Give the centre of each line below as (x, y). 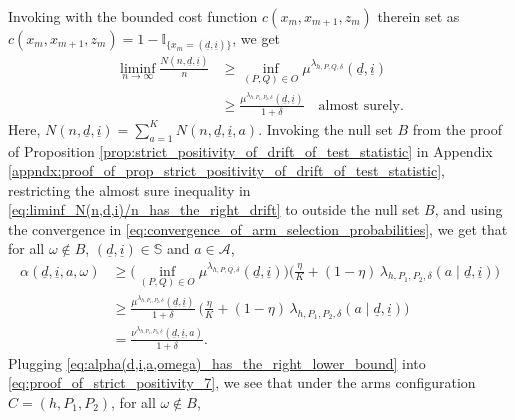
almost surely (359, 105)
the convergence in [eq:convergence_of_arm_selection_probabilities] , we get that (258, 228)
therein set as (418, 16)
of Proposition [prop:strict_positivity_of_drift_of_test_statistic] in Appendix (250, 150)
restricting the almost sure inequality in (129, 189)
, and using (468, 209)
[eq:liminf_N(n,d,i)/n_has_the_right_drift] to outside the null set (214, 209)
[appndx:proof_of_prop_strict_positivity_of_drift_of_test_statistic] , (227, 170)
